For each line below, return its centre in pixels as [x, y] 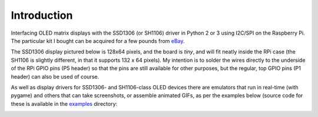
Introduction [42, 15]
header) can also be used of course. [55, 76]
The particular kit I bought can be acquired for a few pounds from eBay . [98, 41]
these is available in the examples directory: [64, 103]
